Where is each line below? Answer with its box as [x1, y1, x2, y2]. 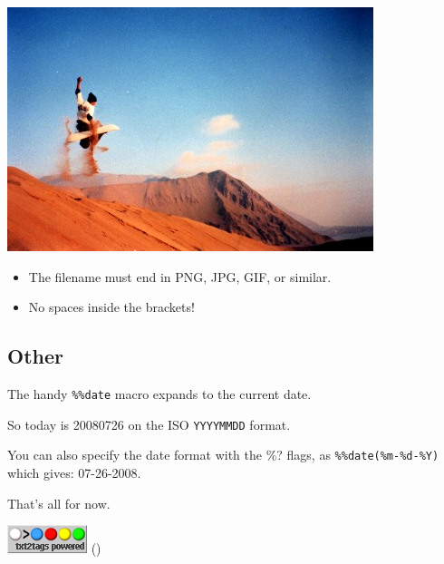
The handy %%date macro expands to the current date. [7, 384, 312, 403]
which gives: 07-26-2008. [7, 462, 141, 481]
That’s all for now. [7, 493, 111, 512]
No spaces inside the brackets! [28, 297, 195, 316]
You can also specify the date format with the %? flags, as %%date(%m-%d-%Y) [7, 445, 439, 464]
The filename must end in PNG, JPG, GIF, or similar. [28, 267, 332, 286]
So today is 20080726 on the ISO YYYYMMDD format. [7, 414, 291, 433]
